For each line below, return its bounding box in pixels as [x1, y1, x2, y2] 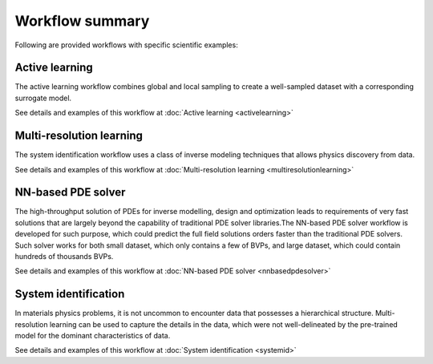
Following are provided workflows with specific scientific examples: [14, 40, 238, 50]
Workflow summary [14, 12, 150, 30]
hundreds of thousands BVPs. [14, 252, 114, 261]
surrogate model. [14, 93, 72, 103]
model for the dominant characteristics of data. [14, 331, 171, 341]
